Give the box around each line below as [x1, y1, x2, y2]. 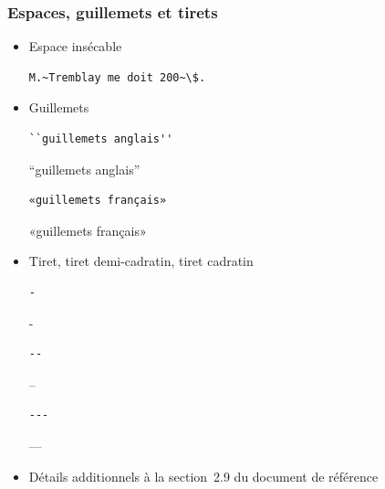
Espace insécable [28, 37, 122, 56]
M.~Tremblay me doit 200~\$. [28, 70, 206, 84]
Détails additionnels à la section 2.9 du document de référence [28, 466, 379, 485]
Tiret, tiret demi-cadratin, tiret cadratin [28, 251, 254, 271]
